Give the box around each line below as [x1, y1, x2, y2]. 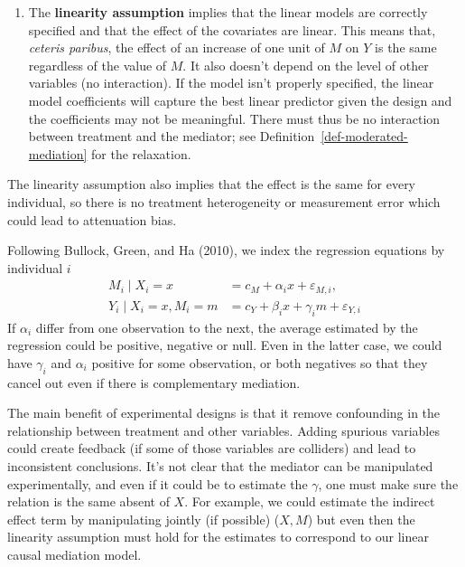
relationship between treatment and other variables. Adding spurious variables [7, 421, 440, 439]
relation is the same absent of [7, 492, 170, 511]
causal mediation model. [7, 544, 142, 563]
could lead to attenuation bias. [7, 210, 177, 229]
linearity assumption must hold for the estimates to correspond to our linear [7, 527, 429, 546]
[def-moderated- [321, 127, 408, 146]
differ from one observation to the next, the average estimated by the [35, 317, 418, 336]
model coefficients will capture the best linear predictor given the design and [28, 90, 452, 109]
